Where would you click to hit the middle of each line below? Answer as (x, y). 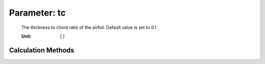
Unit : (26, 36)
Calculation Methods (42, 50)
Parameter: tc (38, 13)
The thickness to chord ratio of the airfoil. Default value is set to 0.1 (89, 27)
